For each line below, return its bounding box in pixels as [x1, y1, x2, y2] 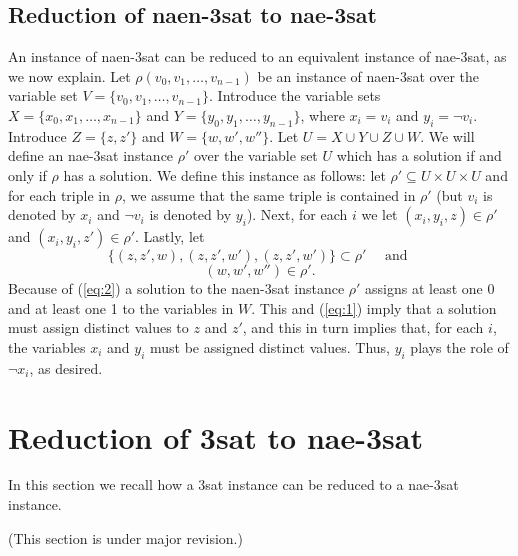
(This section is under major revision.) [8, 527, 243, 548]
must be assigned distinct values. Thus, [149, 336, 390, 357]
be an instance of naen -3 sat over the [257, 65, 480, 86]
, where [300, 104, 345, 125]
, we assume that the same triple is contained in [121, 184, 416, 205]
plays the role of [410, 336, 509, 357]
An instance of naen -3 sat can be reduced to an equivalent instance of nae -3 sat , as [8, 46, 507, 67]
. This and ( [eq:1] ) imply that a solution [251, 297, 497, 318]
